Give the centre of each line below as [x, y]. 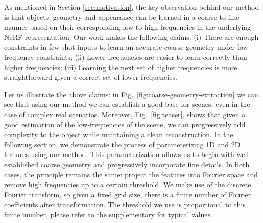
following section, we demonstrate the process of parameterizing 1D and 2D [122, 144]
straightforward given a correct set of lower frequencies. [91, 77]
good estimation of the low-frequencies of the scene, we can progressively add [125, 124]
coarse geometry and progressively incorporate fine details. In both [145, 164]
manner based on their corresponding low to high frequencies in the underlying [128, 27]
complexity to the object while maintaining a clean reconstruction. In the [119, 134]
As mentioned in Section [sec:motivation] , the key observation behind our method [132, 7]
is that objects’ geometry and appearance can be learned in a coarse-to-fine [122, 17]
